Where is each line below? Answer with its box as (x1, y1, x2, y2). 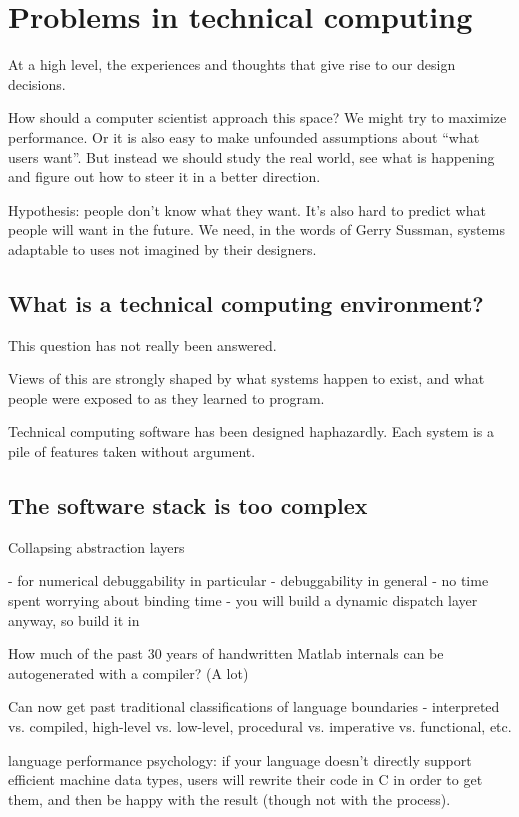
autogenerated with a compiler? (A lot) (8, 662, 249, 683)
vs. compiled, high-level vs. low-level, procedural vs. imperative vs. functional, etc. (8, 716, 512, 736)
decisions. (8, 73, 66, 94)
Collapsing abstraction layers (8, 536, 185, 557)
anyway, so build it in (8, 609, 140, 630)
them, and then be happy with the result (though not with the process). (8, 788, 451, 809)
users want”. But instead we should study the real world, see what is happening (8, 146, 495, 167)
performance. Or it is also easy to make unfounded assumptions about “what (8, 126, 480, 147)
